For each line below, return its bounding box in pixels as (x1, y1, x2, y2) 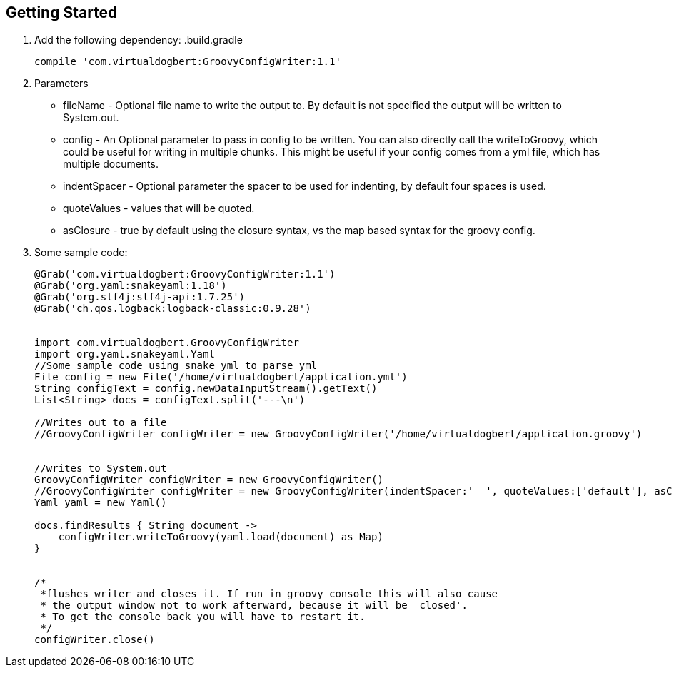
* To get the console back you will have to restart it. (40, 611, 366, 623)
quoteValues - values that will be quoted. (63, 202, 255, 215)
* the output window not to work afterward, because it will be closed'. (40, 599, 468, 612)
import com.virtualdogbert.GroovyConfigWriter (34, 337, 299, 349)
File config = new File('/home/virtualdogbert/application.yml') (34, 371, 408, 383)
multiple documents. (63, 158, 159, 171)
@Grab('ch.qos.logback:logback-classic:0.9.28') (34, 303, 311, 315)
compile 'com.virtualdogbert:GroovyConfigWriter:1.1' (34, 56, 341, 68)
